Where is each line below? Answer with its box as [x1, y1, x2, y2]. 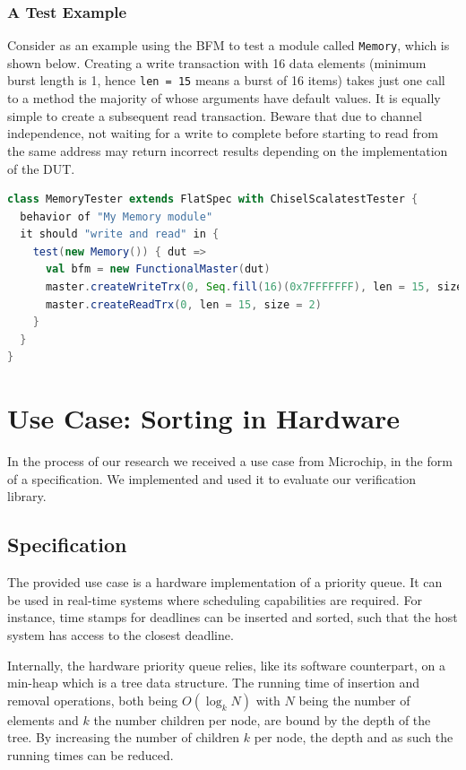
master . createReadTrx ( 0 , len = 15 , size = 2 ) [45, 298, 322, 311]
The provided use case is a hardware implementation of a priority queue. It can [7, 573, 443, 592]
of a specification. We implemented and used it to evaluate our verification [7, 469, 417, 488]
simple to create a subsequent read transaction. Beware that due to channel [7, 106, 423, 125]
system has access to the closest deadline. [7, 625, 234, 644]
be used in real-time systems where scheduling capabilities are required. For [7, 590, 422, 609]
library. [7, 487, 47, 506]
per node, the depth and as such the [254, 728, 453, 747]
